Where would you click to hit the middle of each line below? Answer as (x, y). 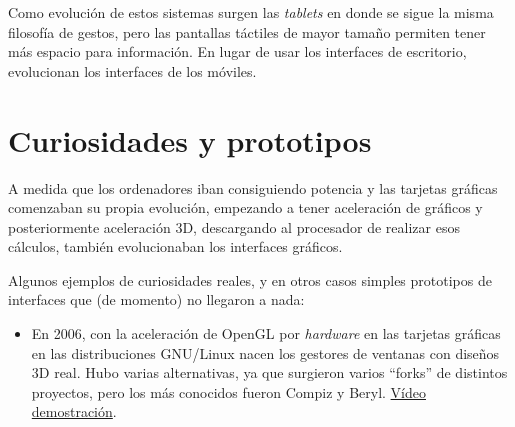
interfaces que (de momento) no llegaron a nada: (156, 299)
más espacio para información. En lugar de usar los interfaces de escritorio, (237, 51)
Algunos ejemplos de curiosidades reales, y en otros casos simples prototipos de (250, 279)
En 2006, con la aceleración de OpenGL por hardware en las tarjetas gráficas (266, 333)
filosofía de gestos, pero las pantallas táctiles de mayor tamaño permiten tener (247, 31)
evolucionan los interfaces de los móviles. (132, 70)
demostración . (74, 411)
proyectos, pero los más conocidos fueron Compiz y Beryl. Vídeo (228, 391)
